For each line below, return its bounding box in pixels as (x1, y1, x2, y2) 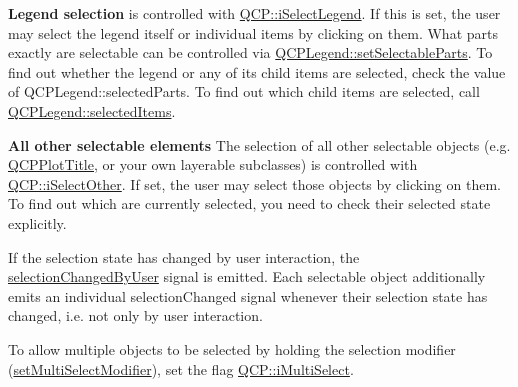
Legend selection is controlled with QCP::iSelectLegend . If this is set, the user (8, 3, 501, 23)
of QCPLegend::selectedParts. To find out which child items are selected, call (8, 81, 480, 102)
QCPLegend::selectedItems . (8, 100, 176, 121)
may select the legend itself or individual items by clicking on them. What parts (8, 22, 498, 43)
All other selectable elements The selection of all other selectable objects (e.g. (8, 134, 511, 155)
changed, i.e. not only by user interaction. (8, 305, 263, 326)
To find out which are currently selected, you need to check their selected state (8, 193, 491, 214)
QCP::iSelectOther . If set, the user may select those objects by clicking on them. (8, 173, 501, 194)
